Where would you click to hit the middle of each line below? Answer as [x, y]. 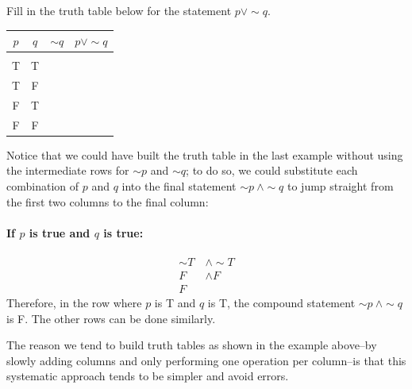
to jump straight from [340, 186]
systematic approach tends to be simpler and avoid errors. [148, 376]
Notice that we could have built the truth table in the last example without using [205, 154]
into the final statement [179, 186]
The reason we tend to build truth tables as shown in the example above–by [192, 345]
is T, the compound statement [281, 303]
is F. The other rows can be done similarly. [111, 318]
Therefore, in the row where [74, 303]
